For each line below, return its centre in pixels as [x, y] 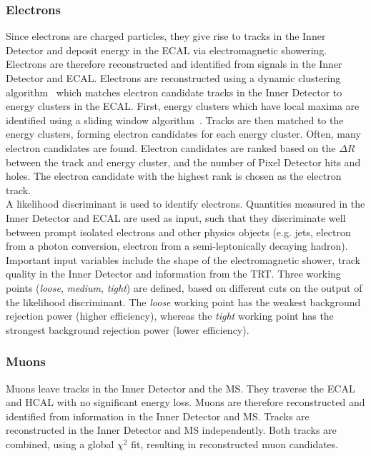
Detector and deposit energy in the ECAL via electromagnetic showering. [167, 50]
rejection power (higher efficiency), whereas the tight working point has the [170, 316]
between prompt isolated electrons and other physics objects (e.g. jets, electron [178, 232]
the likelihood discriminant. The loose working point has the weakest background [183, 302]
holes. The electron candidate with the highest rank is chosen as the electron [174, 176]
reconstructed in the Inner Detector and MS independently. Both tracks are [171, 430]
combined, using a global [60, 444]
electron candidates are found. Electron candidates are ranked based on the [171, 147]
